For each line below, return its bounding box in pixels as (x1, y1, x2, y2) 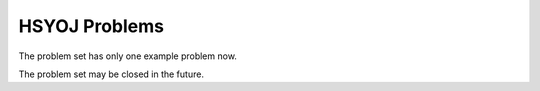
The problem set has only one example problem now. (18, 50, 237, 62)
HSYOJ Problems (18, 15, 165, 37)
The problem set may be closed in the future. (18, 68, 205, 80)
